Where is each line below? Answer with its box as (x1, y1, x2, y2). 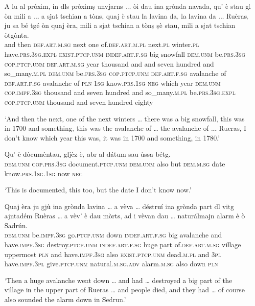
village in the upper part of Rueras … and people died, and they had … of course (4, 284, 245, 295)
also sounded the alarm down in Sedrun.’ (4, 294, 126, 305)
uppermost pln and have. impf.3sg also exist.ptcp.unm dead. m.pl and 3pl (4, 249, 222, 259)
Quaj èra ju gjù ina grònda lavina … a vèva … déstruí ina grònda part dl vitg (4, 201, 234, 211)
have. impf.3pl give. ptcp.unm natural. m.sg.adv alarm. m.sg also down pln (4, 259, 218, 269)
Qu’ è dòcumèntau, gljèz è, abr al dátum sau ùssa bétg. (4, 149, 171, 159)
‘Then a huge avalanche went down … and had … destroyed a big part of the (4, 275, 232, 285)
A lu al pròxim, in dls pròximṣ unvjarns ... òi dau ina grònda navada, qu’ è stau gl (4, 1, 251, 11)
